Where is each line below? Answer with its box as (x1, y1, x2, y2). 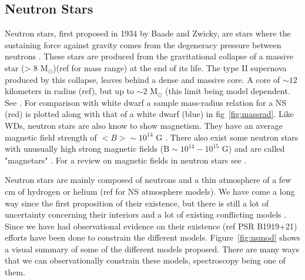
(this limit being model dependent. (165, 85, 290, 97)
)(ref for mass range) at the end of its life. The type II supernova (53, 61, 287, 74)
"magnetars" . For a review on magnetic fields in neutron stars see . (5, 154, 247, 166)
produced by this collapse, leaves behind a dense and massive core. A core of (5, 73, 280, 85)
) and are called (228, 142, 285, 155)
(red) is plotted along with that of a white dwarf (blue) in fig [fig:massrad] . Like (5, 108, 294, 120)
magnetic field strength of (5, 131, 97, 143)
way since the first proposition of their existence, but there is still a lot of (5, 196, 269, 209)
